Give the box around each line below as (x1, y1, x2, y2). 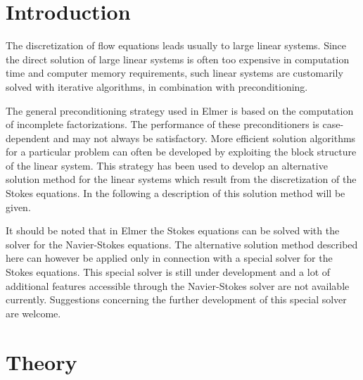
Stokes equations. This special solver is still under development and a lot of (6, 265, 331, 279)
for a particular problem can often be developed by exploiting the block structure (6, 144, 357, 159)
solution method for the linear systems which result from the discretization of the (6, 172, 357, 186)
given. (6, 199, 31, 214)
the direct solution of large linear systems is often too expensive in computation (6, 51, 350, 66)
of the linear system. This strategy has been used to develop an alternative (6, 158, 328, 172)
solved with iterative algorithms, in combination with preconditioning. (6, 79, 308, 94)
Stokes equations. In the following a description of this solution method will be (6, 186, 345, 201)
